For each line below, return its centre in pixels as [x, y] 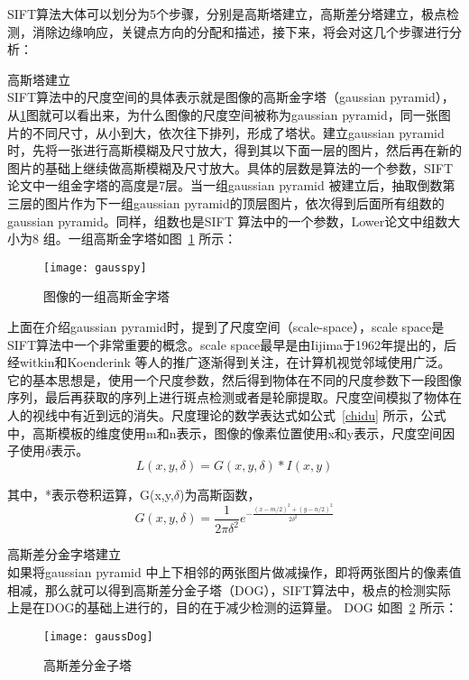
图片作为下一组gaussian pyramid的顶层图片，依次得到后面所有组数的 [244, 202]
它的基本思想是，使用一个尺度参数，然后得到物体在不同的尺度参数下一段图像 [234, 379]
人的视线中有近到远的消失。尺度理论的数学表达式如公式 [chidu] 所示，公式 [227, 414]
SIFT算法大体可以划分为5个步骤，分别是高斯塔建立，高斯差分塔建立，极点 [227, 14]
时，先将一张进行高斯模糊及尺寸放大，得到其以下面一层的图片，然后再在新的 [234, 150]
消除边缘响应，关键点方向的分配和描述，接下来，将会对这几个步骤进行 [240, 31]
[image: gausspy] [95, 267]
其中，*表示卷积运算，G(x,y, [91, 494]
